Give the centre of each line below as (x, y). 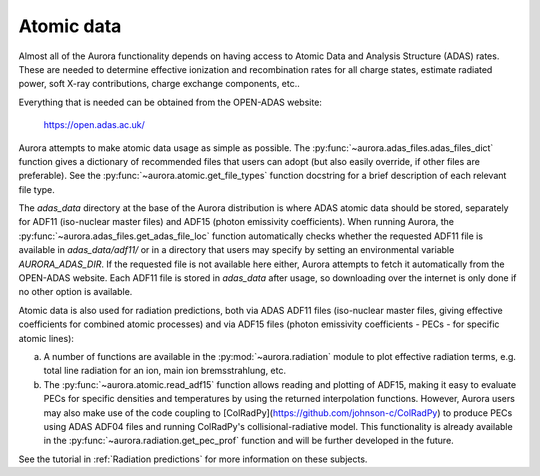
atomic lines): (46, 338)
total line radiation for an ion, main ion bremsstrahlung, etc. (165, 371)
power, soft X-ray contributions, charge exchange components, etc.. (159, 84)
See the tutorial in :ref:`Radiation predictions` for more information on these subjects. (193, 459)
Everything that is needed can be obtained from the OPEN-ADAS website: (170, 102)
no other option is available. (75, 292)
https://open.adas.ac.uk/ (94, 125)
